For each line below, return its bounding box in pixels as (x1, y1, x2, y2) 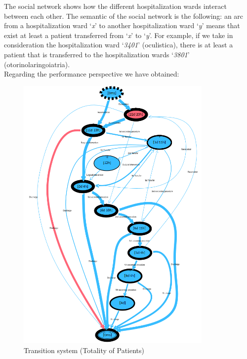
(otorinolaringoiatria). (4, 59, 70, 69)
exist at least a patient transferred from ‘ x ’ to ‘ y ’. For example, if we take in (4, 30, 233, 40)
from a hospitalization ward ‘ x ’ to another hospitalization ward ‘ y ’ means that (4, 20, 240, 31)
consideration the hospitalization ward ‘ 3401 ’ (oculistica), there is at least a (4, 40, 233, 50)
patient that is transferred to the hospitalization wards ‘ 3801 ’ (4, 49, 190, 59)
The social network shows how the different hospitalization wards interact (4, 1, 227, 11)
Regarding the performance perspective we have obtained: (4, 69, 179, 79)
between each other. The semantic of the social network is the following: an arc (4, 10, 244, 21)
